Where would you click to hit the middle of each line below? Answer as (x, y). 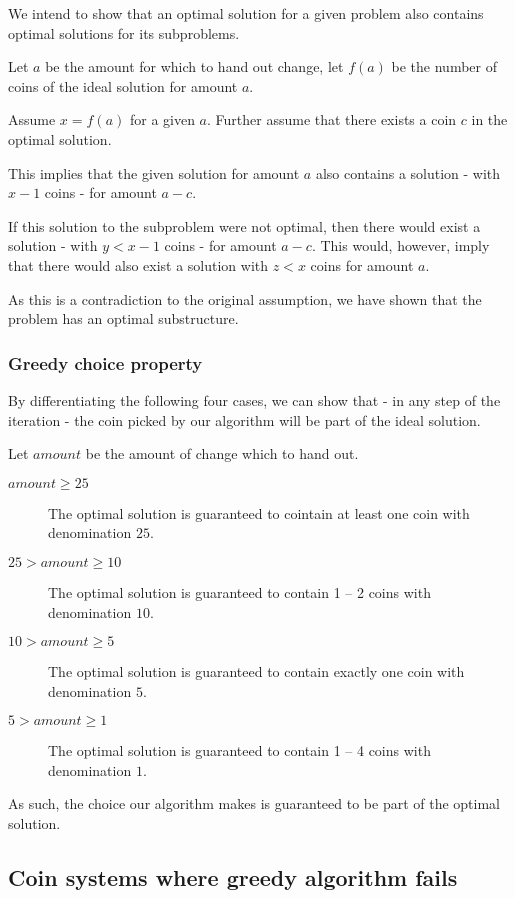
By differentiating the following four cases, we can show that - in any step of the (254, 399)
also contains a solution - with (408, 172)
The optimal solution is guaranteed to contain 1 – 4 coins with (239, 750)
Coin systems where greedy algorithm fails (233, 877)
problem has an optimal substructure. (123, 318)
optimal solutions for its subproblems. (124, 32)
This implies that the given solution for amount (154, 172)
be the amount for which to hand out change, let (194, 66)
